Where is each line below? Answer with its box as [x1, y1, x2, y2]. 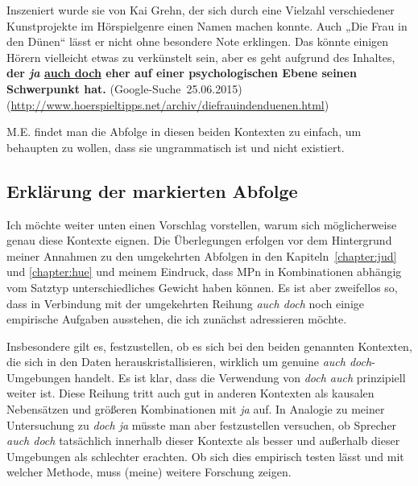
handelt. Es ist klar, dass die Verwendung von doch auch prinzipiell [74, 369, 406, 385]
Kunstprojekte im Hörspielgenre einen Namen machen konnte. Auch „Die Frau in [6, 17, 408, 34]
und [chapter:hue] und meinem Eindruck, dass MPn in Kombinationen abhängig [6, 263, 402, 280]
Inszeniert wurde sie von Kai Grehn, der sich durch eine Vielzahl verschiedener [6, 2, 395, 18]
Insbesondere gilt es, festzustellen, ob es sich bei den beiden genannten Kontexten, [6, 337, 412, 354]
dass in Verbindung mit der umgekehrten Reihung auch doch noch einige [6, 294, 365, 311]
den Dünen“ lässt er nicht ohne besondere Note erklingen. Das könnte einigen [6, 33, 389, 50]
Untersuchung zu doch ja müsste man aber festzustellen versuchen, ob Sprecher [6, 416, 397, 433]
